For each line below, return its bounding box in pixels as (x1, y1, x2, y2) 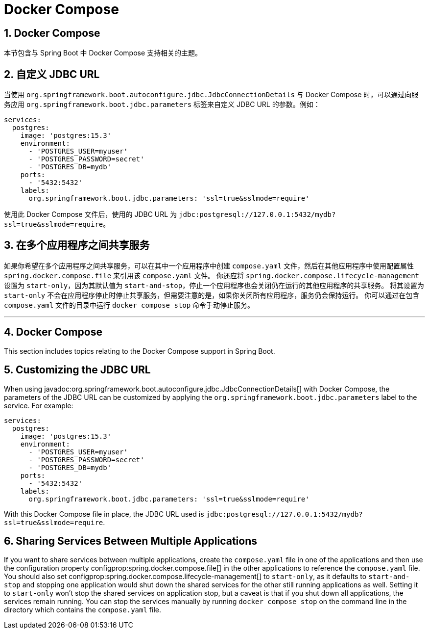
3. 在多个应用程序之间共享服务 (4, 239, 150, 252)
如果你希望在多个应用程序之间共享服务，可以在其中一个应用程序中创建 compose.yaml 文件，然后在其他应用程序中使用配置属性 (4, 261, 414, 270)
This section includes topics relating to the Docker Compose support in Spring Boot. (4, 346, 275, 355)
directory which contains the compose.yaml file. (4, 606, 162, 614)
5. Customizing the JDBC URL (4, 364, 151, 376)
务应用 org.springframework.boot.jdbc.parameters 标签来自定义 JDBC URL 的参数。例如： (4, 100, 320, 109)
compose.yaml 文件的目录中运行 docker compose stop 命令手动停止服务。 (4, 300, 255, 309)
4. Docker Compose (4, 326, 102, 339)
